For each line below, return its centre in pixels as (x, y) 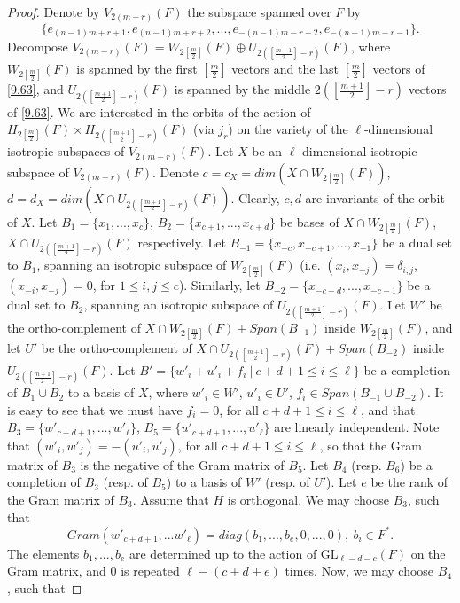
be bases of (309, 221)
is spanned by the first (137, 69)
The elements (43, 553)
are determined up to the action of (223, 553)
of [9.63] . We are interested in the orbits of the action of (159, 111)
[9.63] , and (35, 89)
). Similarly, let (219, 285)
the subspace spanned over (259, 12)
